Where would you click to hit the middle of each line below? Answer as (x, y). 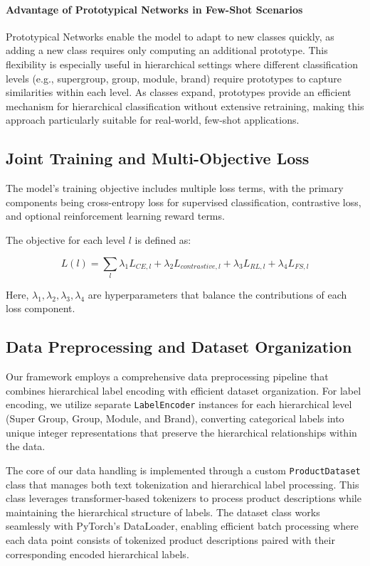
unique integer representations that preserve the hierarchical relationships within (181, 432)
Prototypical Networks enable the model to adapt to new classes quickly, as (170, 36)
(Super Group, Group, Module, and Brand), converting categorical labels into (175, 418)
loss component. (41, 308)
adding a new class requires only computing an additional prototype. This (167, 50)
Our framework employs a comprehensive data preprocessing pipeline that (167, 377)
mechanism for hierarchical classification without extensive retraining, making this (185, 106)
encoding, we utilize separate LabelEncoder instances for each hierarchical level (179, 404)
